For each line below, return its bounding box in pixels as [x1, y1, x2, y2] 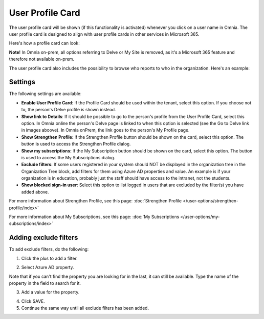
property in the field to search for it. [9, 280, 81, 286]
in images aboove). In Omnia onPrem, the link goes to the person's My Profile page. [21, 127, 190, 133]
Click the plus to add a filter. [21, 255, 78, 261]
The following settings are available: [9, 91, 82, 97]
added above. [21, 189, 49, 195]
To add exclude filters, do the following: [9, 246, 89, 252]
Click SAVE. [21, 298, 45, 304]
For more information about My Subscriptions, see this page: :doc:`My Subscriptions [9, 214, 179, 220]
